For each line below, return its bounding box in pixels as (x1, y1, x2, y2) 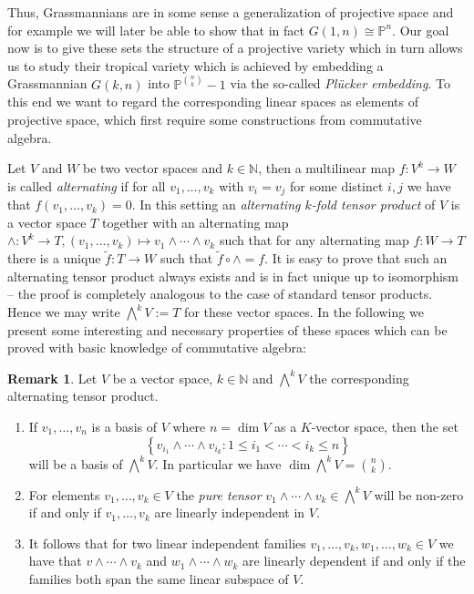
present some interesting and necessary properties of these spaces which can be (7, 320, 448, 339)
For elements (28, 485, 100, 504)
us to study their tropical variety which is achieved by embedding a (7, 56, 384, 75)
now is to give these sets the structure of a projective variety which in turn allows (7, 38, 463, 57)
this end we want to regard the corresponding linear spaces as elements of (7, 92, 418, 111)
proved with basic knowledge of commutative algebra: (7, 338, 306, 357)
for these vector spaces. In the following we (184, 302, 424, 322)
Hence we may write (7, 302, 120, 322)
